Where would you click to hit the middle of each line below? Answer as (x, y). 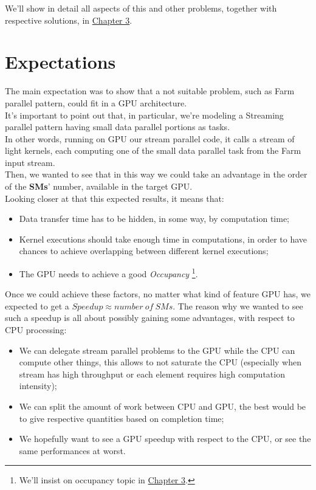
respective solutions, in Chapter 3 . (69, 20)
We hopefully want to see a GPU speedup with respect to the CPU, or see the (165, 439)
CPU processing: (36, 330)
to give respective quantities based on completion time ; (122, 418)
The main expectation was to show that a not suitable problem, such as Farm (150, 91)
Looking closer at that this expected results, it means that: (115, 198)
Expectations (60, 62)
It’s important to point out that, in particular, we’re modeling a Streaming (144, 115)
